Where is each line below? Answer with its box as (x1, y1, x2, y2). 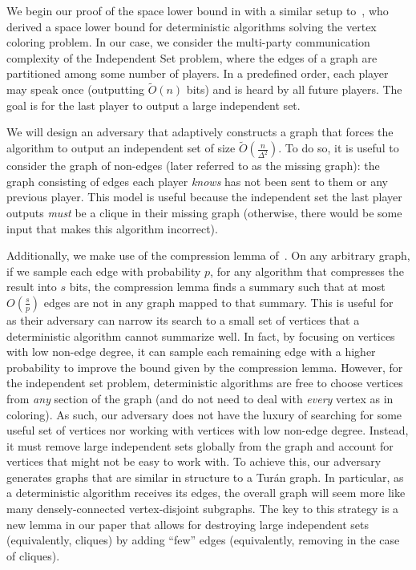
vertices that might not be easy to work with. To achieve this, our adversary (6, 453, 382, 470)
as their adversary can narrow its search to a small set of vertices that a (6, 311, 360, 328)
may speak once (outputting (6, 81, 144, 98)
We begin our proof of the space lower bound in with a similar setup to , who (6, 2, 389, 18)
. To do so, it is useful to (278, 139, 399, 156)
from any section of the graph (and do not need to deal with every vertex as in (6, 390, 394, 406)
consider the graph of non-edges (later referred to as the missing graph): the (6, 157, 380, 174)
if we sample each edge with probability (6, 262, 201, 279)
